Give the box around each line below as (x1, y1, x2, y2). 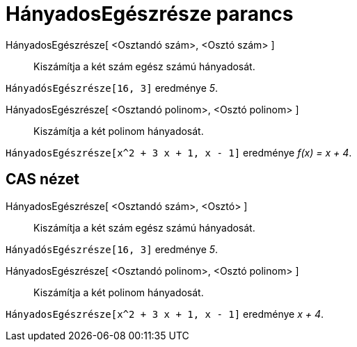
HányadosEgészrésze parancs (6, 2, 294, 26)
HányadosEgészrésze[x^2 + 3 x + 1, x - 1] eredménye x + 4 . (6, 307, 324, 320)
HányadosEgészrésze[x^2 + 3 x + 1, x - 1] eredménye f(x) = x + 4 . (6, 146, 352, 159)
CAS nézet (6, 170, 80, 188)
